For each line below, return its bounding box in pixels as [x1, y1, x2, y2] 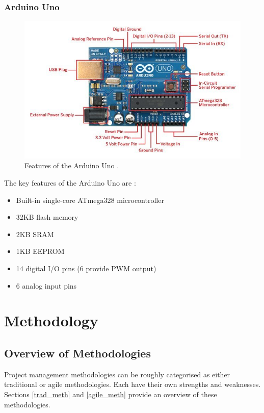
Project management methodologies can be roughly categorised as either [4, 369, 230, 379]
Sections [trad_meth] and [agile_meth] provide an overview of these [4, 389, 217, 399]
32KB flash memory [16, 212, 78, 222]
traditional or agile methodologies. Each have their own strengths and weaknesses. [4, 379, 261, 390]
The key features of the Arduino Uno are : [4, 177, 136, 188]
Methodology [4, 310, 98, 331]
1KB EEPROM [16, 246, 65, 256]
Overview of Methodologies [4, 345, 151, 360]
